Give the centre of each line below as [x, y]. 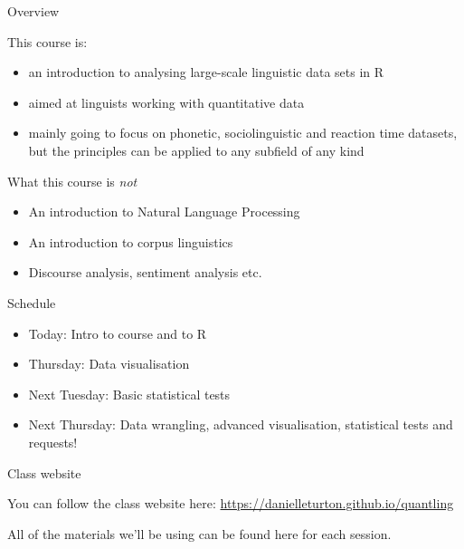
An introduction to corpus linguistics [131, 241]
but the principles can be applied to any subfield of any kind [196, 150]
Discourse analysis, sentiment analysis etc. [145, 272]
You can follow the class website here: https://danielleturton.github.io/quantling [231, 503]
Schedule [32, 302]
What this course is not [72, 181]
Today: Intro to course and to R [118, 333]
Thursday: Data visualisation [109, 364]
